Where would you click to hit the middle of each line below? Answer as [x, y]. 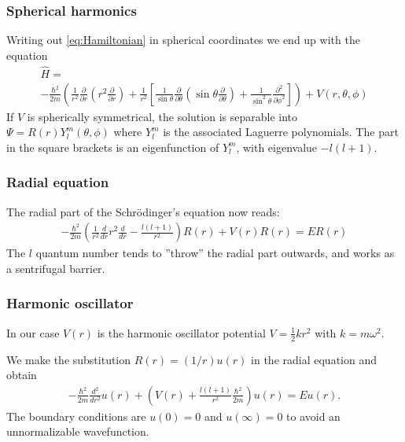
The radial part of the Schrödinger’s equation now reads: [143, 211]
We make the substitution [69, 359]
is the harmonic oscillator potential [181, 332]
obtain [22, 375]
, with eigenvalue [277, 147]
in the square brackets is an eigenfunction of [113, 147]
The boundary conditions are [76, 416]
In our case [33, 332]
